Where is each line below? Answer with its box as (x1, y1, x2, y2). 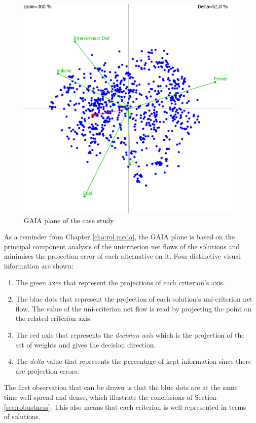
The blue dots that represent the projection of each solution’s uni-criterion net (15, 294, 253, 304)
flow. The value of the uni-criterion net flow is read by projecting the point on (15, 303, 252, 313)
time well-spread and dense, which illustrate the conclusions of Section (4, 391, 217, 402)
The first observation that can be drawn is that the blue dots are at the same (4, 382, 238, 392)
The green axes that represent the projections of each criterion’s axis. (15, 277, 225, 287)
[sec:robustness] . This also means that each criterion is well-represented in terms (4, 401, 246, 412)
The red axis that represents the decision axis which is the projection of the (15, 329, 245, 340)
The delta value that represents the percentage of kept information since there (15, 356, 252, 366)
